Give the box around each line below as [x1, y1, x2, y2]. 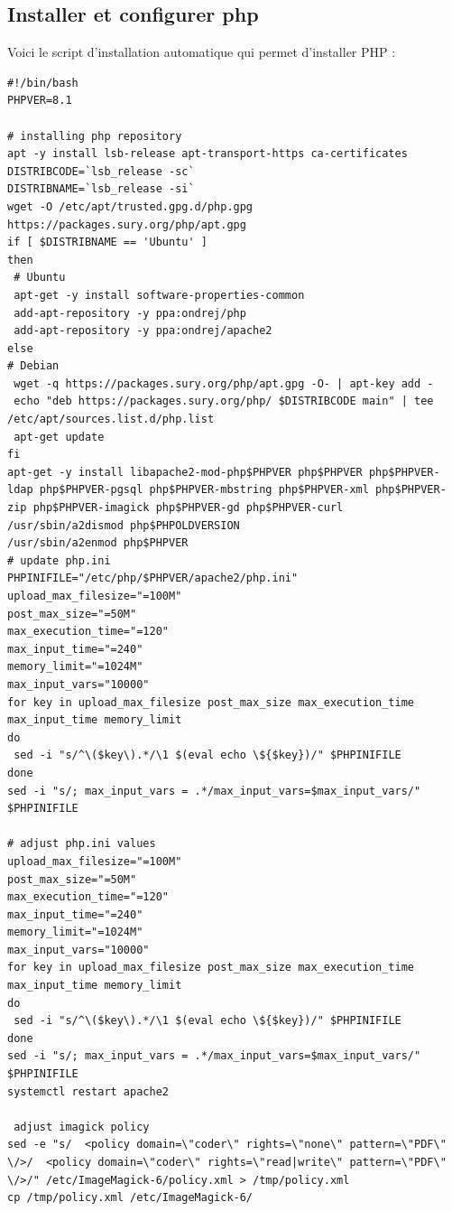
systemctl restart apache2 [7, 1085, 169, 1098]
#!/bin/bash [7, 76, 78, 89]
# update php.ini [7, 554, 111, 567]
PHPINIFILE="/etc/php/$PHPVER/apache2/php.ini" [7, 572, 299, 585]
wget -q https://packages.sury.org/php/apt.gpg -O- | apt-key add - [14, 377, 434, 390]
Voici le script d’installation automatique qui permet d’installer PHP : [7, 42, 396, 61]
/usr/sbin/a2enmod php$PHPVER [7, 536, 189, 550]
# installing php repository [7, 129, 182, 143]
